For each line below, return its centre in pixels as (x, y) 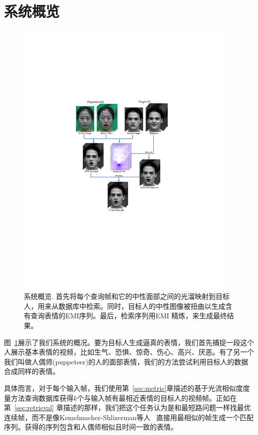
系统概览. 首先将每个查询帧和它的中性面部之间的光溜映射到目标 (127, 296)
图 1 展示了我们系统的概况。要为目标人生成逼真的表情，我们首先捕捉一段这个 (129, 342)
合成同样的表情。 (32, 371)
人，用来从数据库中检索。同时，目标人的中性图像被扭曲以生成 (125, 306)
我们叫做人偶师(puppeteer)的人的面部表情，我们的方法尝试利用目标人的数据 (126, 361)
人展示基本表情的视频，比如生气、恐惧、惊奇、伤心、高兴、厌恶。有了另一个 (129, 352)
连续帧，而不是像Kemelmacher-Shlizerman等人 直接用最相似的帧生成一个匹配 (129, 417)
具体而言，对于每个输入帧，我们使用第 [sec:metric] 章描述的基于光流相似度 (124, 388)
